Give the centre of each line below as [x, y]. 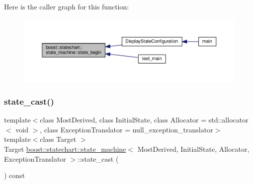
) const [15, 175]
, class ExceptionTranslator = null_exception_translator [126, 129]
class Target [58, 139]
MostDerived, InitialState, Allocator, [193, 149]
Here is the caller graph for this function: [67, 6]
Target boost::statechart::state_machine [65, 149]
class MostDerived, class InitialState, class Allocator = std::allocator [144, 120]
